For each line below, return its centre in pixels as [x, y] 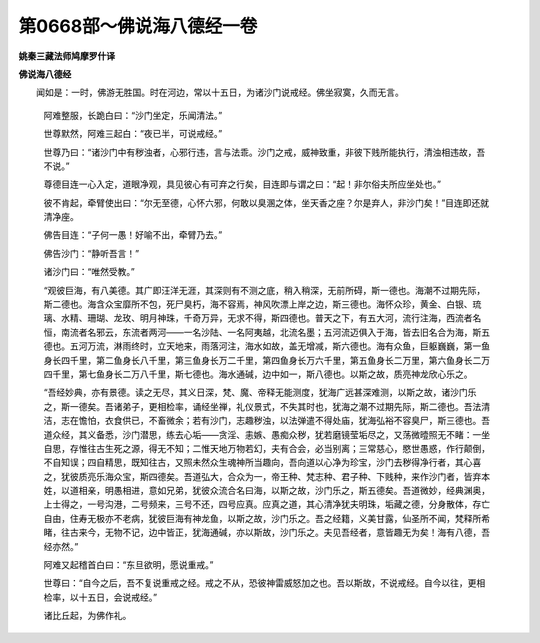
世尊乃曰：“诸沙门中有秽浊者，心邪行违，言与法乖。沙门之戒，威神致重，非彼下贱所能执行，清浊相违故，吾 [264, 152]
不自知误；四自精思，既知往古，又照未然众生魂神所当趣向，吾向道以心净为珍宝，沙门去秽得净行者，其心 [258, 462]
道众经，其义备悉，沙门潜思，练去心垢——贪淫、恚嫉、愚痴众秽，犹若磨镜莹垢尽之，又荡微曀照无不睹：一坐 [266, 434]
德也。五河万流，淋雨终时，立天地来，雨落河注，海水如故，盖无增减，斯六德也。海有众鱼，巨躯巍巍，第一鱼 [266, 346]
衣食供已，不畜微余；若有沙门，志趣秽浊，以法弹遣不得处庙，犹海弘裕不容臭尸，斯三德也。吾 [297, 421]
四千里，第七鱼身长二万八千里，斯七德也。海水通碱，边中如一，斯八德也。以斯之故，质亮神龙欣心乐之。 [258, 374]
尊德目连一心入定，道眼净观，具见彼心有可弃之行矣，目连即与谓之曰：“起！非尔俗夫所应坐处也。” [242, 184]
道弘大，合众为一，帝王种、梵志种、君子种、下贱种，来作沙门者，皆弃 [336, 476]
